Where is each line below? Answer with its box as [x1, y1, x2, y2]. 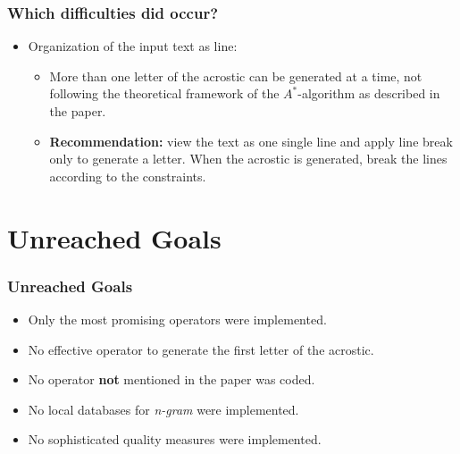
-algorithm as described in [297, 84, 440, 103]
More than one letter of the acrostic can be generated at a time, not [49, 66, 422, 85]
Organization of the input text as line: [28, 37, 238, 55]
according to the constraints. [49, 166, 206, 185]
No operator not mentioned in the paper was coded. [28, 370, 315, 389]
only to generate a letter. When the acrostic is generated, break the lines [49, 149, 447, 168]
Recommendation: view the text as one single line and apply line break [49, 131, 453, 150]
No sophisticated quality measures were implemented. [28, 430, 322, 449]
